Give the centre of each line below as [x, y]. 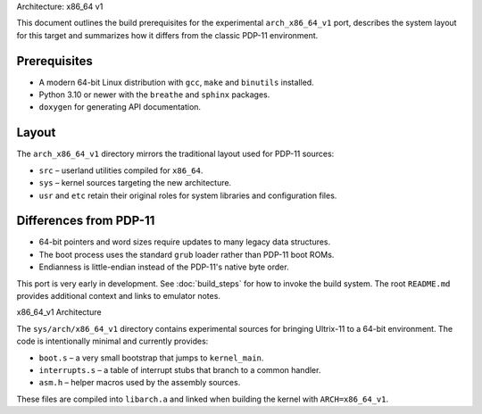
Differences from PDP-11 [86, 221]
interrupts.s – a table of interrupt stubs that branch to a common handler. [180, 369]
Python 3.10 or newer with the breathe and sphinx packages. [154, 95]
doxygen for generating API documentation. [120, 107]
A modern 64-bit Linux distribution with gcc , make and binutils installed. [176, 82]
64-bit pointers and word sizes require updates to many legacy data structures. [185, 242]
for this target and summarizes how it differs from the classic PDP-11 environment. [167, 35]
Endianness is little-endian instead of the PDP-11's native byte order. [164, 267]
